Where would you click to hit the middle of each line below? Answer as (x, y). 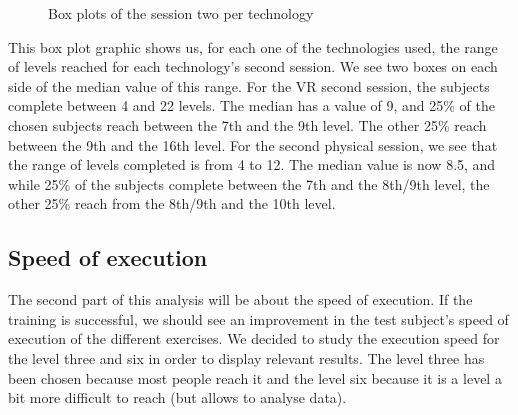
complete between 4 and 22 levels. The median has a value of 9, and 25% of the (251, 105)
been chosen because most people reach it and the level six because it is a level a (255, 377)
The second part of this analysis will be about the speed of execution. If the (240, 299)
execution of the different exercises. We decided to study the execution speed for (254, 338)
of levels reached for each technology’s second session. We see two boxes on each (253, 66)
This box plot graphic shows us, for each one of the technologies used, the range (253, 46)
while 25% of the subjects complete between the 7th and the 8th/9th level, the (249, 183)
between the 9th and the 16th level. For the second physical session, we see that (253, 144)
